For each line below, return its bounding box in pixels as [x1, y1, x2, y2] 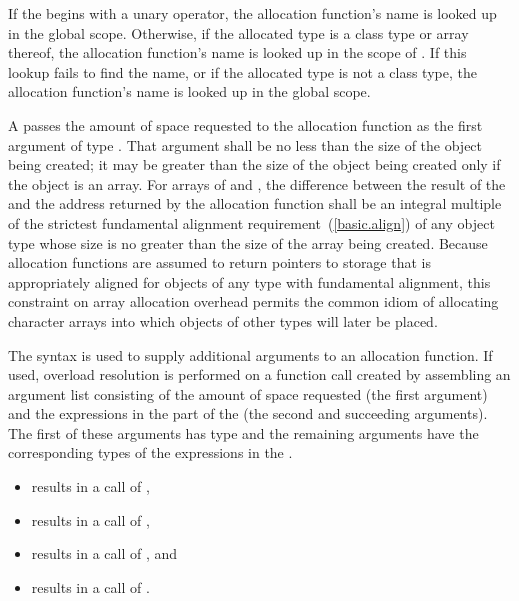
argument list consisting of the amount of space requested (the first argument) [8, 383, 488, 404]
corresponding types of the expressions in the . [8, 442, 293, 463]
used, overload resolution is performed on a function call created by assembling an [8, 364, 511, 385]
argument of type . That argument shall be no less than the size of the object [8, 134, 483, 155]
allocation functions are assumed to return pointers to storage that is [8, 252, 431, 273]
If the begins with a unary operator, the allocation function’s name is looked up [8, 3, 497, 23]
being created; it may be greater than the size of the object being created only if [8, 154, 501, 175]
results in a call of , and [31, 543, 178, 564]
